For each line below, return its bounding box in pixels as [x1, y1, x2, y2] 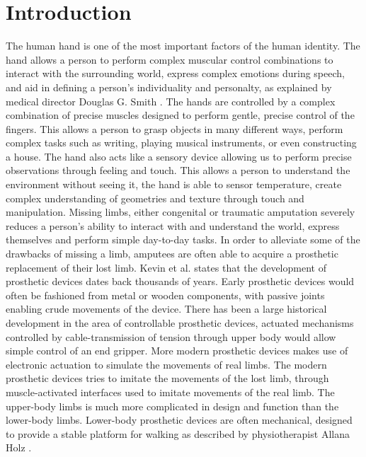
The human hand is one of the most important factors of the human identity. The [6, 38, 360, 53]
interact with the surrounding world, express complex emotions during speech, [6, 66, 345, 81]
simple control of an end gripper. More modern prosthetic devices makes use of [6, 343, 348, 358]
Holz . [6, 440, 32, 455]
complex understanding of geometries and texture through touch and [6, 190, 304, 205]
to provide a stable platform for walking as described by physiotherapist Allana [6, 426, 350, 441]
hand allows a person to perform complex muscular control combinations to [6, 52, 333, 66]
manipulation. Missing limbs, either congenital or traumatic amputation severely [6, 204, 355, 219]
